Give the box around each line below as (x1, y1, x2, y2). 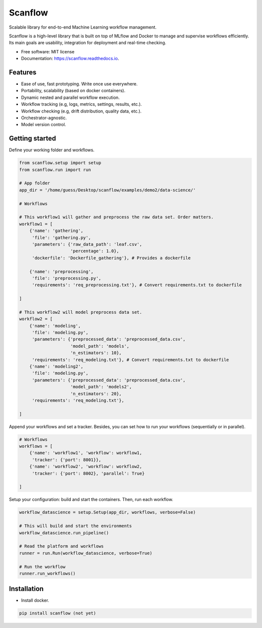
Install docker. (21, 597, 49, 603)
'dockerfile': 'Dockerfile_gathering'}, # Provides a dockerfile (32, 255, 191, 260)
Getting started (9, 134, 56, 143)
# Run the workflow (19, 564, 65, 569)
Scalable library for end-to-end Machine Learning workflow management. (9, 24, 157, 30)
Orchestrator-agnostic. (21, 114, 67, 121)
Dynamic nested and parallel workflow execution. (21, 95, 120, 100)
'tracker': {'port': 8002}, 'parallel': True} (32, 470, 145, 476)
